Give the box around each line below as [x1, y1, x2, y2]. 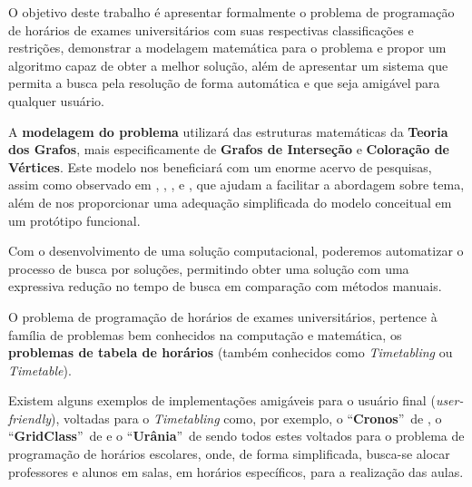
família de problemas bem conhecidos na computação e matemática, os [8, 325, 402, 344]
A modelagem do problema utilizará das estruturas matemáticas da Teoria [8, 122, 448, 141]
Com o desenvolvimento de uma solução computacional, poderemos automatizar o [8, 241, 464, 260]
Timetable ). [8, 360, 72, 379]
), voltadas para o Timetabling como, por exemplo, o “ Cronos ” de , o [51, 408, 442, 427]
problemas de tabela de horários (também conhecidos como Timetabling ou [8, 343, 453, 362]
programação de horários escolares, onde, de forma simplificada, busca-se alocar [8, 444, 450, 463]
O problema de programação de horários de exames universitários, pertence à [8, 307, 438, 326]
